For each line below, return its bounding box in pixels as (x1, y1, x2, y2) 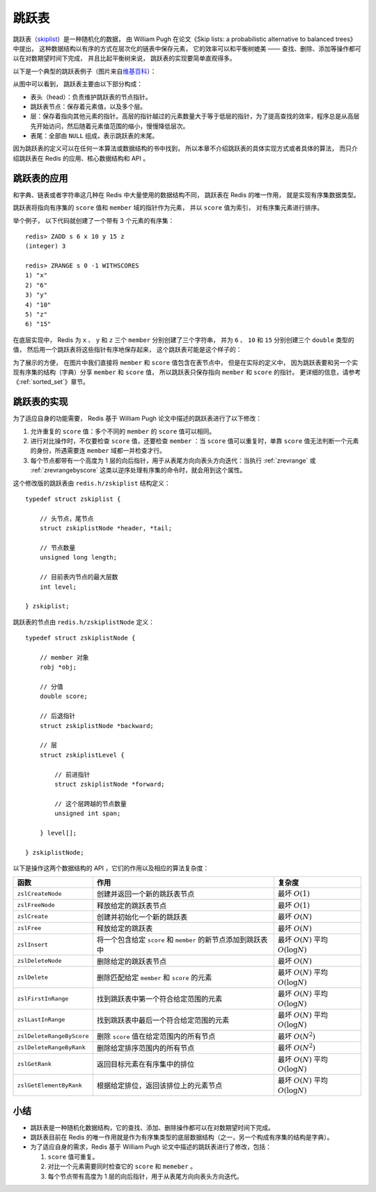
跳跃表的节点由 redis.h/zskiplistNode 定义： (13, 617, 155, 626)
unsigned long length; (39, 554, 118, 562)
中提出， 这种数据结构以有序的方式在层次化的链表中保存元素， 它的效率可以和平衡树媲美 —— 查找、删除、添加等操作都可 (13, 44, 361, 52)
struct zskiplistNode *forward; (54, 780, 165, 788)
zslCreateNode (17, 890, 62, 897)
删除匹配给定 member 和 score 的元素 (96, 973, 212, 982)
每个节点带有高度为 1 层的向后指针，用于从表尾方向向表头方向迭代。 (47, 1172, 243, 1180)
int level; (39, 582, 77, 591)
